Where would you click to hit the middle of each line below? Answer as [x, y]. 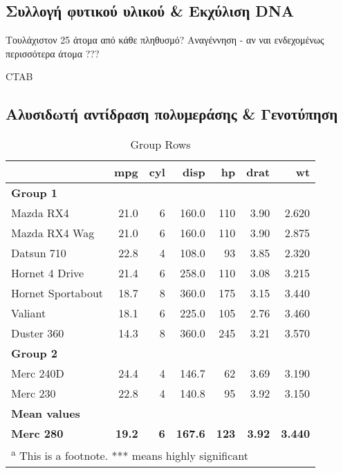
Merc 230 [34, 393]
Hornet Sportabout [57, 293]
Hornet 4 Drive [48, 273]
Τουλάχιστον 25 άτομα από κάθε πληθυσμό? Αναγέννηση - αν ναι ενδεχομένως [165, 40]
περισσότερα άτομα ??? [53, 53]
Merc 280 [37, 434]
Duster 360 [38, 333]
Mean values [46, 414]
